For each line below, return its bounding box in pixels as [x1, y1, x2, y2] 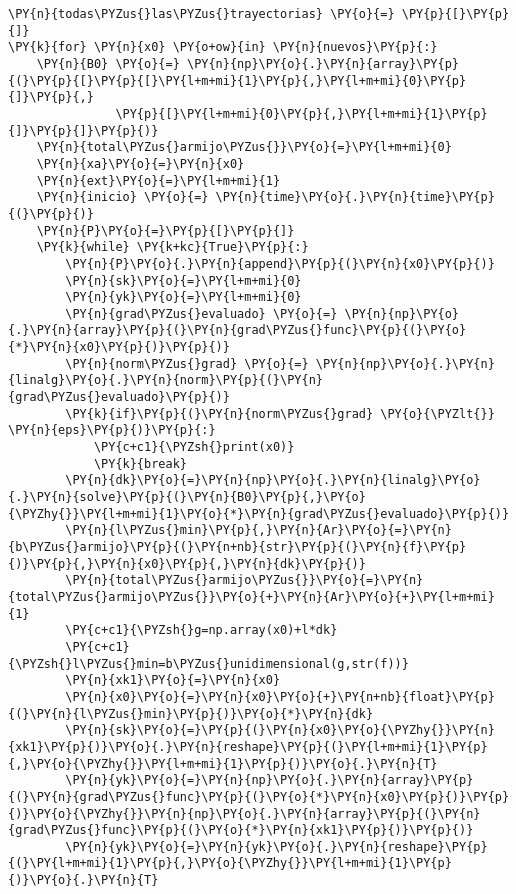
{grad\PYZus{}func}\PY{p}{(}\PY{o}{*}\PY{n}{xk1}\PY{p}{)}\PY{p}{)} [8, 823, 474, 838]
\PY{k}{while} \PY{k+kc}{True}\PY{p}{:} [36, 240, 309, 255]
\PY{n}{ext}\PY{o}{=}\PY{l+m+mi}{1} [36, 173, 281, 188]
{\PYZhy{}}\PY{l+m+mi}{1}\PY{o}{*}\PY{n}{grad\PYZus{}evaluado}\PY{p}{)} [8, 506, 510, 521]
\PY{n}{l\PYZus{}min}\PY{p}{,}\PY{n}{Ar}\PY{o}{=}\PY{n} [65, 523, 452, 538]
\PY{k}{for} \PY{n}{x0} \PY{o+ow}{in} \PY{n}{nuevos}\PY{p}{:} [8, 40, 438, 55]
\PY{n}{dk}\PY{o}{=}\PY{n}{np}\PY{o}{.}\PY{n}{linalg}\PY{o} [65, 473, 481, 488]
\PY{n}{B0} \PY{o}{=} [36, 56, 180, 71]
